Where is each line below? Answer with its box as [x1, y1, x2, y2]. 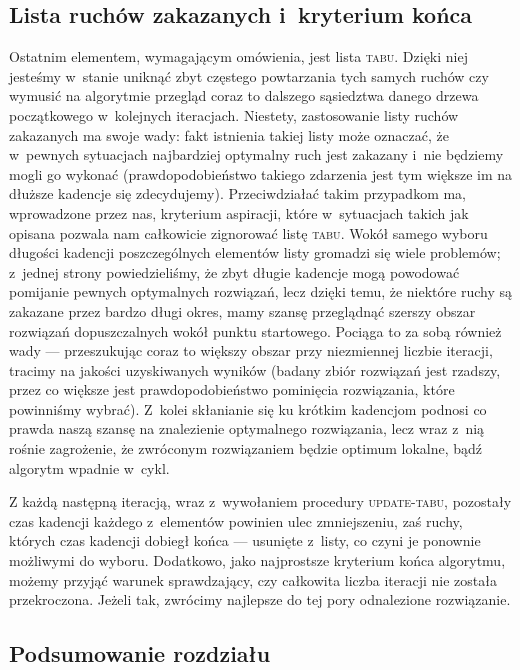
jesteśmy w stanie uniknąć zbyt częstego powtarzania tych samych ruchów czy [9, 65, 489, 86]
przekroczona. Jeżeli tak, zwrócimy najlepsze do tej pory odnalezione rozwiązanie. [9, 589, 511, 610]
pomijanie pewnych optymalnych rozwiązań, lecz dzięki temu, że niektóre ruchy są [9, 281, 512, 302]
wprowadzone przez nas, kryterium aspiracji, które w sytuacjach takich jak [9, 202, 469, 223]
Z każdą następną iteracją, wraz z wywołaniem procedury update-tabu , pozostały [9, 491, 512, 512]
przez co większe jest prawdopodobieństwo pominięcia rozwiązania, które [9, 379, 455, 400]
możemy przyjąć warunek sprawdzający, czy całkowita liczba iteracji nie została [9, 569, 497, 590]
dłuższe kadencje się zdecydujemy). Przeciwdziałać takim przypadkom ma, [9, 183, 467, 204]
